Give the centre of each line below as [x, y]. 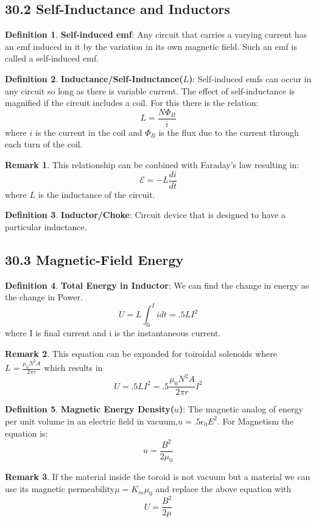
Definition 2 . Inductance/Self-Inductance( [94, 78]
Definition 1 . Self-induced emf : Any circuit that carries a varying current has [156, 34]
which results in [73, 368]
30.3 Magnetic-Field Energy [94, 259]
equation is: [26, 433]
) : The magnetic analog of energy [241, 409]
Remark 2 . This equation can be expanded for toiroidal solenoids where [141, 353]
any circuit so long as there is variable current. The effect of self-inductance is [150, 90]
